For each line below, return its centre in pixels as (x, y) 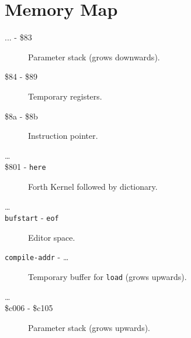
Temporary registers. (65, 96)
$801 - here (25, 167)
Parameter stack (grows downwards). (94, 57)
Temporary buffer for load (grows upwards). (107, 277)
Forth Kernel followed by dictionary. (93, 186)
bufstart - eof (32, 218)
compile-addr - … (37, 257)
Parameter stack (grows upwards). (89, 327)
